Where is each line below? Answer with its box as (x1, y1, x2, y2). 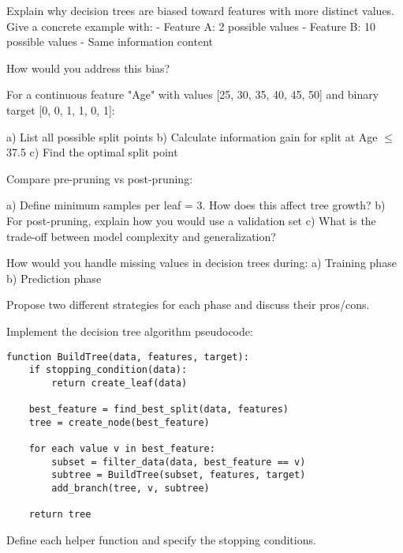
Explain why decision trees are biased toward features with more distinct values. (6, 2, 394, 18)
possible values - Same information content (6, 33, 213, 50)
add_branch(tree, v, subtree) (51, 483, 210, 495)
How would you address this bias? (6, 59, 170, 76)
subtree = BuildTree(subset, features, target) (51, 469, 306, 481)
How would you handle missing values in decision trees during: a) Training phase (6, 254, 397, 271)
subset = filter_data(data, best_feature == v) (51, 456, 306, 468)
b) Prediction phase (6, 269, 102, 286)
